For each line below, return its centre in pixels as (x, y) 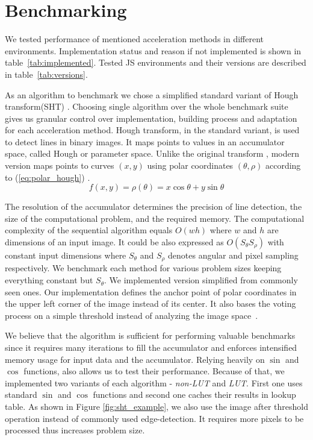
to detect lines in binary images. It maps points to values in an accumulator (145, 141)
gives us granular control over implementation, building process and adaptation (151, 118)
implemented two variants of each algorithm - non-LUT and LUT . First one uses (154, 382)
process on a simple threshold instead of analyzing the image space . (132, 315)
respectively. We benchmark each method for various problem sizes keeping (143, 268)
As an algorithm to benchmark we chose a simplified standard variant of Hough (152, 94)
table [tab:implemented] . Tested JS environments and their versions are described (156, 62)
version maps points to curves (60, 165)
